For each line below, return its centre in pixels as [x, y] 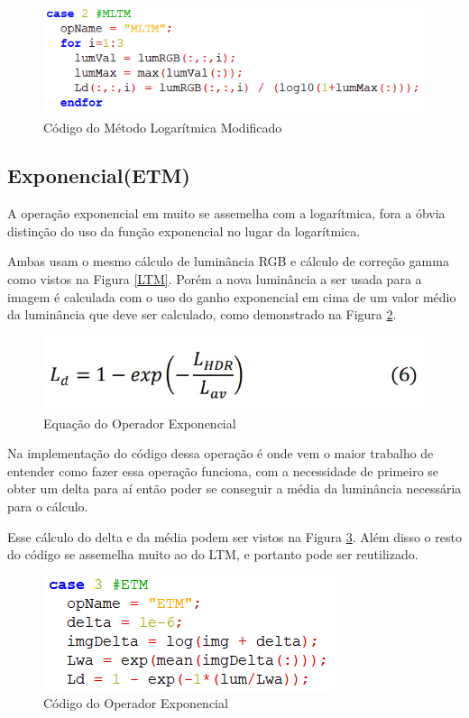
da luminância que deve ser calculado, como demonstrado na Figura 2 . [202, 314]
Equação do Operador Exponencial [140, 423]
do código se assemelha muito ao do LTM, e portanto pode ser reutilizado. [213, 554]
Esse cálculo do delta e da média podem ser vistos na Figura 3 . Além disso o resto [234, 536]
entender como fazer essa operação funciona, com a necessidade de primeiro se [223, 470]
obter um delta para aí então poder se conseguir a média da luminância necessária [234, 488]
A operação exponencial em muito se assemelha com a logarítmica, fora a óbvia [226, 213]
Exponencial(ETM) [99, 175]
